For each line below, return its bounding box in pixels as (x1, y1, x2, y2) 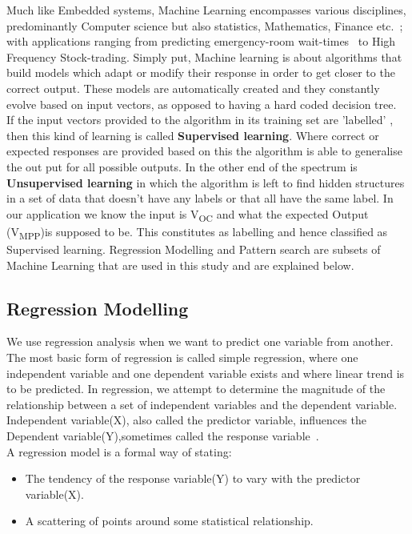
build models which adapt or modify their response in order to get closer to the (6, 64, 395, 81)
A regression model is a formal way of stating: (6, 443, 232, 460)
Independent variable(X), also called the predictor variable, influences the (6, 412, 366, 428)
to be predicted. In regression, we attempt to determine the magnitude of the (6, 380, 386, 397)
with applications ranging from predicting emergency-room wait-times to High (6, 33, 396, 50)
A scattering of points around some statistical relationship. (25, 512, 314, 529)
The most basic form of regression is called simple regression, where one (6, 348, 358, 365)
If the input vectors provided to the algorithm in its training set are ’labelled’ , (6, 111, 394, 128)
